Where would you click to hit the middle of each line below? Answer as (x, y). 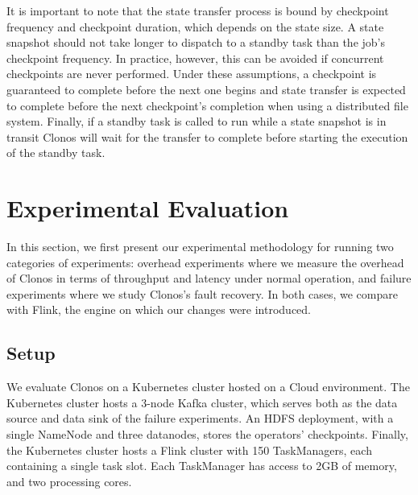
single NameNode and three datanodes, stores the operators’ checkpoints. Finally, (207, 434)
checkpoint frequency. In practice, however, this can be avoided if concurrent (195, 58)
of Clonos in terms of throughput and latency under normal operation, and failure (209, 278)
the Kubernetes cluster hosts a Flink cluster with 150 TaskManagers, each (189, 450)
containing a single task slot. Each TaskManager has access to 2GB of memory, (202, 466)
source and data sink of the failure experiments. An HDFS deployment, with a (200, 418)
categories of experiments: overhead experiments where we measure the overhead (205, 262)
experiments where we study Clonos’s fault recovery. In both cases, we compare (202, 293)
